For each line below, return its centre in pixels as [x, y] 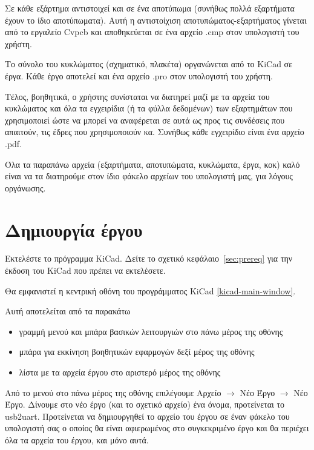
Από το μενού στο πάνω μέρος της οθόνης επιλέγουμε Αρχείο [113, 392]
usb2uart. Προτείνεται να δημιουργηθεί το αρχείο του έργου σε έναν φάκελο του [147, 416]
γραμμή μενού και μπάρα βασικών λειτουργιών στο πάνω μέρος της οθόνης [151, 331]
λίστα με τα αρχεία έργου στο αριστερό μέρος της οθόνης [120, 372]
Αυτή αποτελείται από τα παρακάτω [68, 311]
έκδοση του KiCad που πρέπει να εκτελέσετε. [85, 270]
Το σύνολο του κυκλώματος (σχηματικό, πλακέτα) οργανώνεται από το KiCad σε [149, 64]
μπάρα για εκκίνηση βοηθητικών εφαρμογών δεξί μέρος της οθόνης [137, 352]
